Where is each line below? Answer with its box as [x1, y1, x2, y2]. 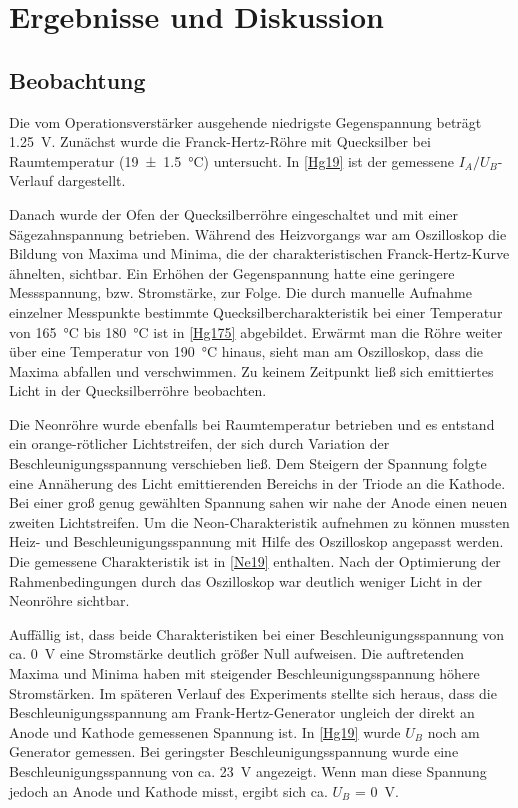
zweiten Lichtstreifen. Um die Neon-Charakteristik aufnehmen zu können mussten [9, 511, 510, 532]
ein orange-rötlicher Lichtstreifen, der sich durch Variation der [9, 433, 390, 454]
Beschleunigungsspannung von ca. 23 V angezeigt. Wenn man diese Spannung [9, 760, 487, 781]
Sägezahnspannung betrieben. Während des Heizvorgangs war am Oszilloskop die [9, 223, 507, 244]
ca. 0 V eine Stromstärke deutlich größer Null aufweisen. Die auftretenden [9, 643, 465, 664]
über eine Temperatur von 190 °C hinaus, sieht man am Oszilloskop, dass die [9, 341, 484, 362]
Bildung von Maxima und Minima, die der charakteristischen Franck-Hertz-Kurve [9, 243, 510, 264]
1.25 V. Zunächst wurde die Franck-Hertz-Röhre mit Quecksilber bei [9, 131, 431, 152]
